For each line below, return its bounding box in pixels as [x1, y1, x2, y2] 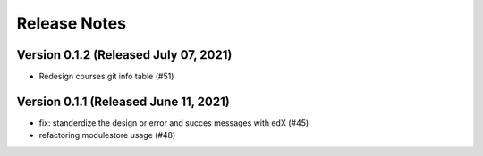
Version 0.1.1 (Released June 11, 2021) [16, 94, 230, 109]
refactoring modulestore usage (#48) [38, 130, 176, 141]
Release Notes [16, 13, 127, 33]
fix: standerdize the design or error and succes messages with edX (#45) [38, 117, 309, 128]
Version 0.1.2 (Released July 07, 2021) [16, 47, 233, 62]
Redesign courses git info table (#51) [38, 71, 174, 82]
